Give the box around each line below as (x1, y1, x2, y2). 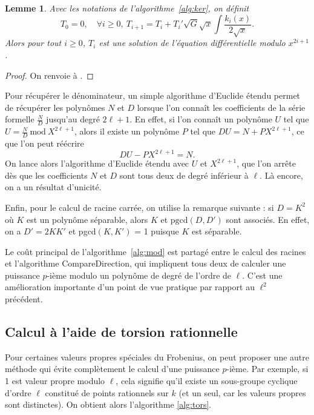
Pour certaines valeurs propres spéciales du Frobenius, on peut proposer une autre (5, 350, 309, 363)
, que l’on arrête (237, 157, 296, 170)
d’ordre (5, 386, 31, 399)
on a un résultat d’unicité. (5, 181, 102, 193)
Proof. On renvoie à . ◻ (5, 68, 94, 81)
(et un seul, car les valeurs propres (178, 386, 306, 399)
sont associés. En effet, (226, 213, 310, 225)
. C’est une (242, 268, 283, 281)
